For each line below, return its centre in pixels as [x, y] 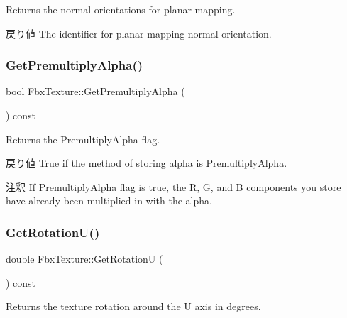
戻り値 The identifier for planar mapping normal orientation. [139, 33]
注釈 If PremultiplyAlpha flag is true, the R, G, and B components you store [173, 186]
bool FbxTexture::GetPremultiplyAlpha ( [95, 91]
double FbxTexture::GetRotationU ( [84, 259]
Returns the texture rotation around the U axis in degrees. [133, 306]
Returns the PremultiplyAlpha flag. [83, 139]
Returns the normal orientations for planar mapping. [121, 9]
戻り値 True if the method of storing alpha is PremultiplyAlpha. [147, 163]
